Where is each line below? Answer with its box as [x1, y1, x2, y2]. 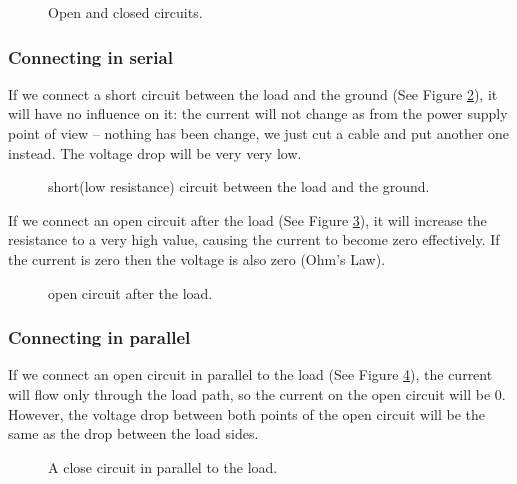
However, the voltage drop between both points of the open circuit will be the [8, 403, 485, 424]
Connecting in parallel [8, 325, 191, 350]
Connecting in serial [8, 44, 173, 69]
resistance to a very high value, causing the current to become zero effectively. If [8, 229, 500, 250]
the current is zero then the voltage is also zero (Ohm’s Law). [8, 248, 386, 269]
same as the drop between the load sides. [8, 423, 259, 444]
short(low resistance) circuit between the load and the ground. [48, 176, 430, 197]
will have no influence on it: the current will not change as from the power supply [8, 103, 508, 124]
